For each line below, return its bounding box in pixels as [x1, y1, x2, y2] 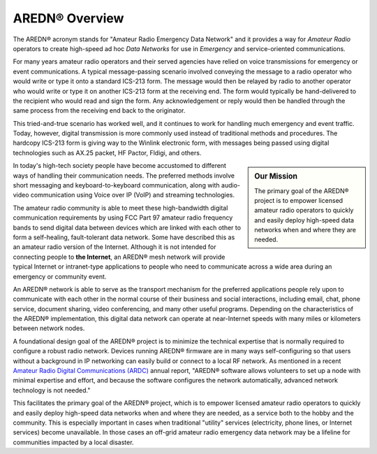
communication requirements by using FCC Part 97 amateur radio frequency [13, 213, 233, 222]
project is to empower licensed [254, 196, 343, 204]
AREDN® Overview [13, 10, 124, 26]
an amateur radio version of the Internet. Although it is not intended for [13, 243, 216, 251]
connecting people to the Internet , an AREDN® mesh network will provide [13, 253, 226, 261]
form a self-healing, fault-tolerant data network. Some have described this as [13, 233, 235, 241]
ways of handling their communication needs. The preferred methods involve [13, 171, 235, 180]
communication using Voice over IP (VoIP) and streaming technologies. [30, 191, 235, 199]
